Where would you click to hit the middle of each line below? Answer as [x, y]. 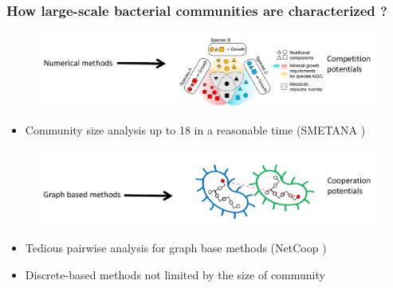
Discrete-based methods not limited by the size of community [175, 274]
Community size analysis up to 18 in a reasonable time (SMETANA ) [195, 129]
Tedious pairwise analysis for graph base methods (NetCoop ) [176, 248]
